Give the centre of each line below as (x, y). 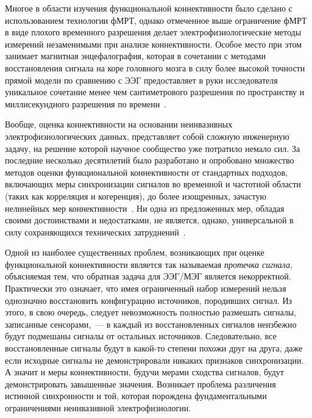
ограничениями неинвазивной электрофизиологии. (98, 408)
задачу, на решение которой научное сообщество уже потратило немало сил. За (153, 148)
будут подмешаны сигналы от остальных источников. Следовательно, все (141, 336)
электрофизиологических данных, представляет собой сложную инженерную (147, 136)
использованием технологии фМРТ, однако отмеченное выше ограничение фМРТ (156, 20)
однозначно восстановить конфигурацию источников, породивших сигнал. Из (149, 300)
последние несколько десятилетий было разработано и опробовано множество (150, 160)
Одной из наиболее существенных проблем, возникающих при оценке (135, 252)
